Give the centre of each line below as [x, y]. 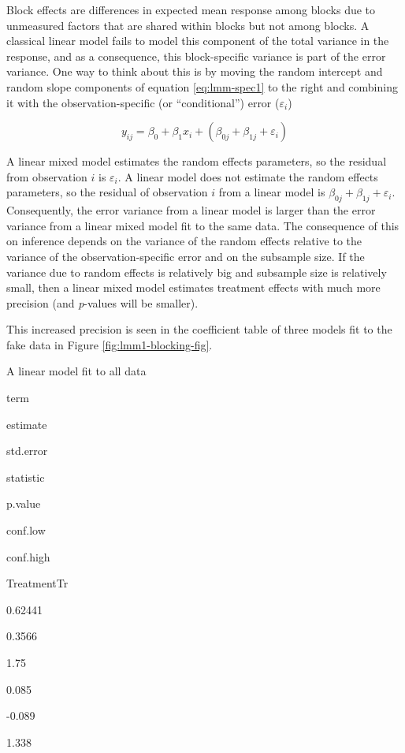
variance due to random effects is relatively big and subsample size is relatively [197, 272]
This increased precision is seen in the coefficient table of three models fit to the [199, 329]
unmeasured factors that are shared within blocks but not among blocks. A [188, 25]
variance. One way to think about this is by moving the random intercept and [195, 71]
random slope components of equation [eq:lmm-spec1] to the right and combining [202, 86]
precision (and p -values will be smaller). [102, 302]
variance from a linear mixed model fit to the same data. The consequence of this [203, 225]
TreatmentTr [37, 583]
